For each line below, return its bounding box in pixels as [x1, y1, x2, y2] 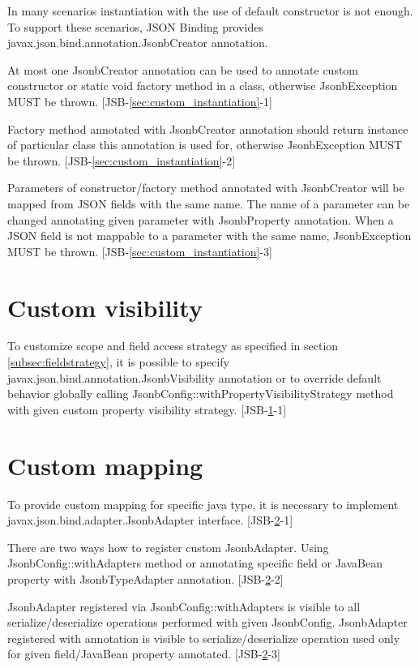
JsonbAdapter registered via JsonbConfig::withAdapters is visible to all [7, 597, 361, 614]
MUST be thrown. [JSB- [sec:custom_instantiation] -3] [7, 242, 272, 259]
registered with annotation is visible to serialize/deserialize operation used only [7, 629, 400, 646]
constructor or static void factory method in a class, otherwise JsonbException [7, 77, 398, 94]
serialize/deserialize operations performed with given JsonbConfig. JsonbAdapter [7, 614, 408, 631]
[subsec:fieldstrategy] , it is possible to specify [7, 353, 229, 370]
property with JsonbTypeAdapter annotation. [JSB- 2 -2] [7, 570, 284, 587]
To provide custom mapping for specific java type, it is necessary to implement [7, 495, 399, 512]
